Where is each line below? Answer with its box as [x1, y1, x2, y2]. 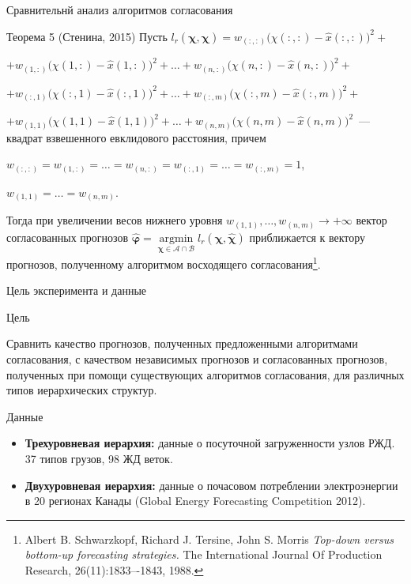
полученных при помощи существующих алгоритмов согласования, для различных [6, 366, 405, 382]
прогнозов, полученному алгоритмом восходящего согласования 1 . [6, 254, 321, 272]
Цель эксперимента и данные [6, 282, 147, 299]
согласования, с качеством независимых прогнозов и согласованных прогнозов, [6, 351, 388, 367]
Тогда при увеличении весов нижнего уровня [6, 212, 223, 228]
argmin [159, 232, 194, 244]
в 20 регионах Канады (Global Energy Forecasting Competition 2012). [25, 492, 366, 509]
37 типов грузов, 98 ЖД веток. [25, 450, 173, 467]
